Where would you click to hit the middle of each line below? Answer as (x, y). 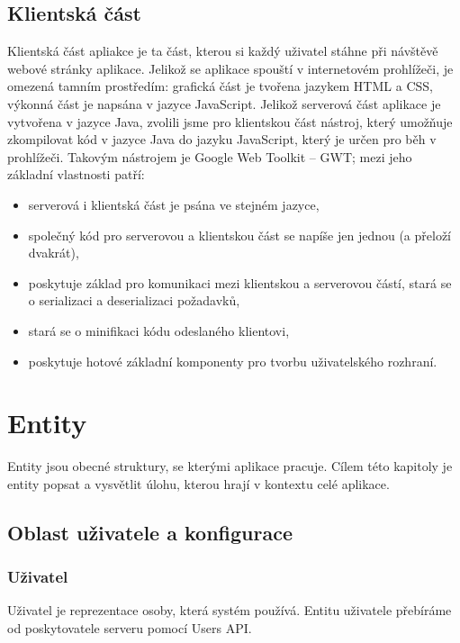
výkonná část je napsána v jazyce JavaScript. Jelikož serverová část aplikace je (224, 103)
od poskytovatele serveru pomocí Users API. (130, 628)
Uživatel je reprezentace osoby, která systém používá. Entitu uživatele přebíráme (230, 610)
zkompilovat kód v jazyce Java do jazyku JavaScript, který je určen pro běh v (222, 139)
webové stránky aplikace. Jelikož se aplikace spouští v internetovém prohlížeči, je (230, 68)
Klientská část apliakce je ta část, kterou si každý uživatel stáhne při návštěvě (223, 51)
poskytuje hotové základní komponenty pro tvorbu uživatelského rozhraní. (233, 361)
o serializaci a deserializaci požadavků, (134, 300)
